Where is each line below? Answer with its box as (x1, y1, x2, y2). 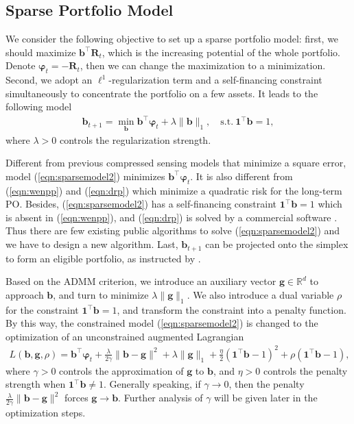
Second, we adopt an (5, 73, 93, 87)
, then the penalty (228, 377, 305, 391)
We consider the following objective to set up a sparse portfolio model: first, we (5, 32, 339, 46)
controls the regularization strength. (59, 132, 211, 147)
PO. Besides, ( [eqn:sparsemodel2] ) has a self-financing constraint (5, 197, 276, 211)
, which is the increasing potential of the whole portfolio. (102, 45, 340, 59)
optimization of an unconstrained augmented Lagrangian (5, 329, 244, 343)
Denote (5, 58, 36, 73)
